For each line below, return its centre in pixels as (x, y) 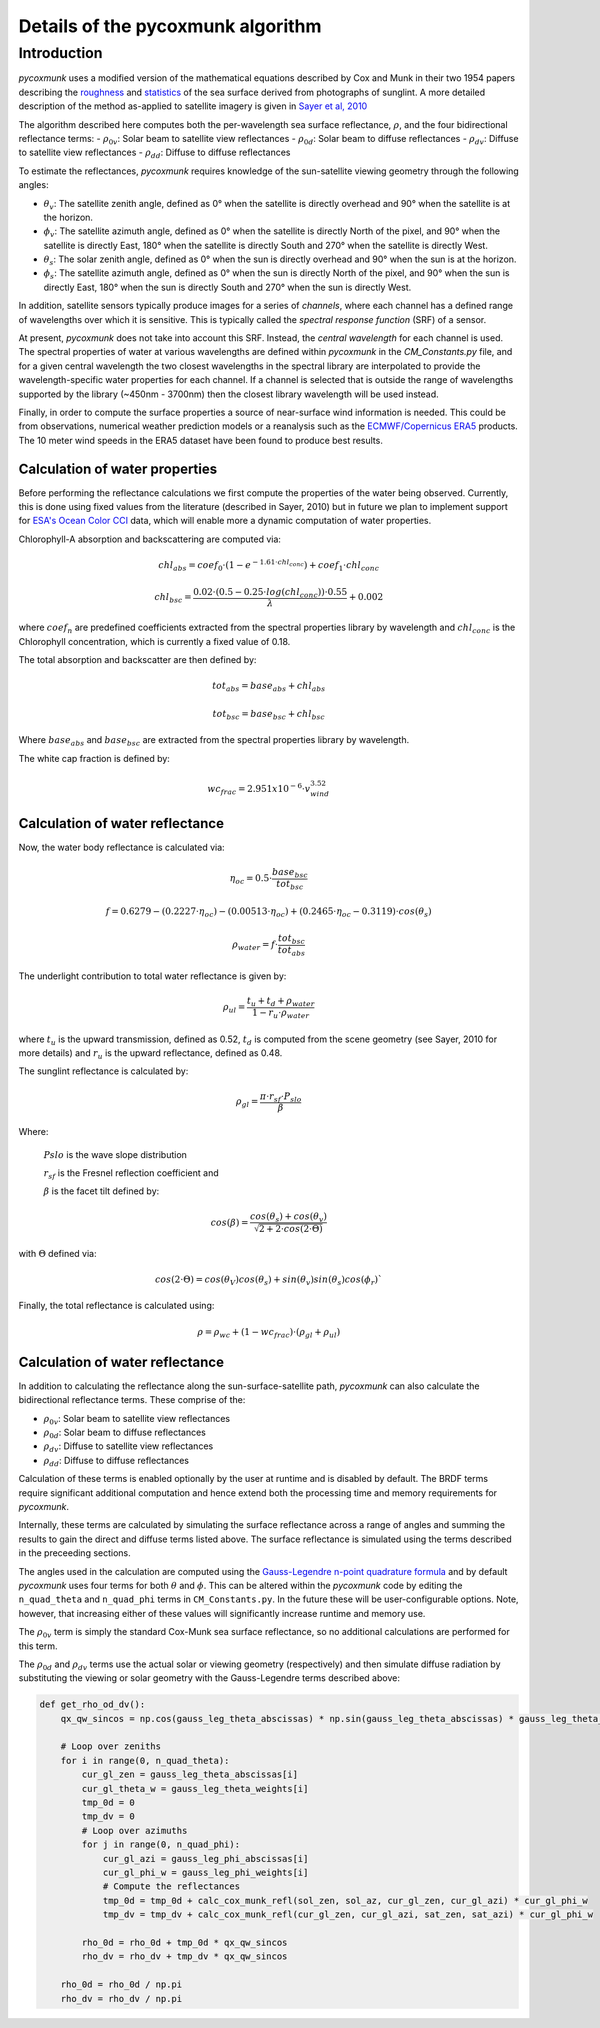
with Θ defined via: (57, 1253)
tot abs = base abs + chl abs (268, 687)
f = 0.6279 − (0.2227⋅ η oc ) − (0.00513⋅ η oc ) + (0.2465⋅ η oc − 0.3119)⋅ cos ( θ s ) (268, 913)
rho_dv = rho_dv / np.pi (121, 1998)
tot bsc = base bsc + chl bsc (268, 715)
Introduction (60, 53)
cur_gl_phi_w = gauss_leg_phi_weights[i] (205, 1872)
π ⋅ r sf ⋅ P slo (281, 1097)
